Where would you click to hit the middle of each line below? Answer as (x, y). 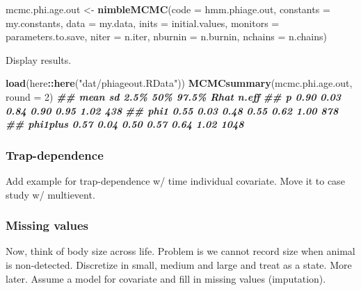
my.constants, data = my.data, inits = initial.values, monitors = (143, 23)
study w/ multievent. (50, 194)
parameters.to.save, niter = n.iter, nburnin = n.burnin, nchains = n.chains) (166, 36)
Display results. (39, 59)
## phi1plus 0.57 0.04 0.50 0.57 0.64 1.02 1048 (125, 124)
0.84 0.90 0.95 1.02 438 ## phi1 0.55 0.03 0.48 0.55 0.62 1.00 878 (172, 110)
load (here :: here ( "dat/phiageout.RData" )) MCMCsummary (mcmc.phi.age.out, (179, 83)
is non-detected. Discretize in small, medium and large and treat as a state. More (179, 264)
